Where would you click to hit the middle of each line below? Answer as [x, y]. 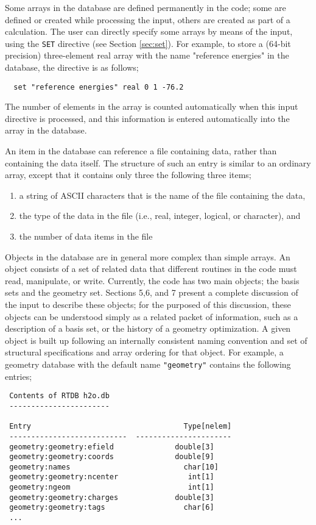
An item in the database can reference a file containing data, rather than [141, 151]
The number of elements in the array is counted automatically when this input [152, 106]
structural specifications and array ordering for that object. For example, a [144, 352]
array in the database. [46, 130]
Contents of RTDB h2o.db [59, 396]
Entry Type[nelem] [121, 427]
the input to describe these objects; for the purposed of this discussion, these [148, 304]
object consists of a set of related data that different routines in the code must [151, 269]
